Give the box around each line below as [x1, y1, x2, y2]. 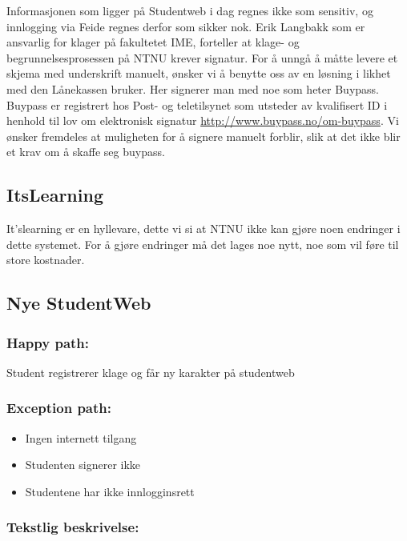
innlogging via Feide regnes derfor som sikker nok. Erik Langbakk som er [6, 18, 365, 34]
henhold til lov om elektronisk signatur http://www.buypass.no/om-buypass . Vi [6, 112, 399, 129]
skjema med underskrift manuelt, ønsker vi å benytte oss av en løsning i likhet [6, 65, 391, 82]
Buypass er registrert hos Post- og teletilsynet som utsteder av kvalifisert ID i [6, 96, 388, 113]
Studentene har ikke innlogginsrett [25, 483, 195, 499]
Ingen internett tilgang [25, 429, 137, 446]
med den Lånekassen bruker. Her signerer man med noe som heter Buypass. [6, 80, 379, 97]
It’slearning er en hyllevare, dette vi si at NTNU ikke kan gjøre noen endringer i [6, 220, 401, 237]
